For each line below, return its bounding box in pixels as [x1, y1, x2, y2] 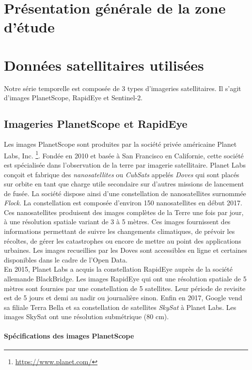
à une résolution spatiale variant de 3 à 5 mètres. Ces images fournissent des [4, 216, 231, 227]
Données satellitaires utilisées [4, 55, 204, 75]
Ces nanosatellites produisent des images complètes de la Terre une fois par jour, [4, 207, 244, 217]
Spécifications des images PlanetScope [4, 330, 134, 340]
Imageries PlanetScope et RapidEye [4, 116, 188, 131]
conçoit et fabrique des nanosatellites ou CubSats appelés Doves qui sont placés [4, 169, 239, 179]
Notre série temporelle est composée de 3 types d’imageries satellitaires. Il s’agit [4, 83, 241, 93]
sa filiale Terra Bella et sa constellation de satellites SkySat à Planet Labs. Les [4, 302, 236, 312]
